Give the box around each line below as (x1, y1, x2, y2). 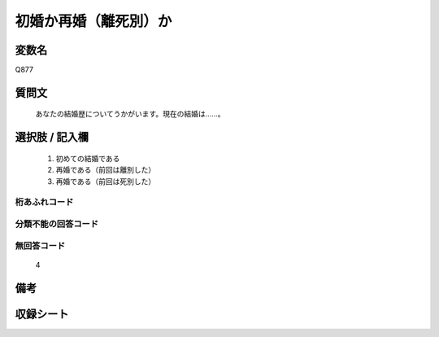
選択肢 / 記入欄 (15, 130, 89, 144)
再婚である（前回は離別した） (55, 165, 156, 175)
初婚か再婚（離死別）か (15, 12, 172, 30)
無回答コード (15, 240, 66, 252)
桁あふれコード (15, 196, 74, 208)
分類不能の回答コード (15, 218, 99, 230)
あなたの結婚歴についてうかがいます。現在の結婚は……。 (35, 109, 225, 119)
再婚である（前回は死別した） (55, 176, 156, 186)
